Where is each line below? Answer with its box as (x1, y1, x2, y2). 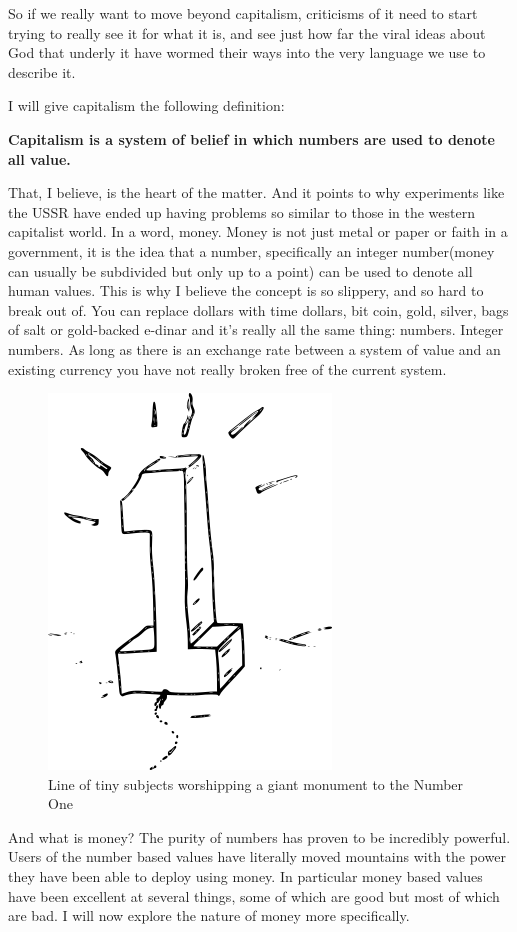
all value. (8, 148, 71, 169)
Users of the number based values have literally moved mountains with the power (8, 846, 506, 867)
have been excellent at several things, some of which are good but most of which (8, 885, 500, 906)
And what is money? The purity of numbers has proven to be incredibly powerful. (8, 826, 511, 847)
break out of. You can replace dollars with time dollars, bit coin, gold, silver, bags (8, 299, 509, 320)
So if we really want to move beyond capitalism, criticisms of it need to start (8, 3, 478, 23)
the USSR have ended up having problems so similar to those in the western (8, 201, 475, 222)
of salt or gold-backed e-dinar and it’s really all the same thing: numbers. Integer (8, 319, 504, 340)
